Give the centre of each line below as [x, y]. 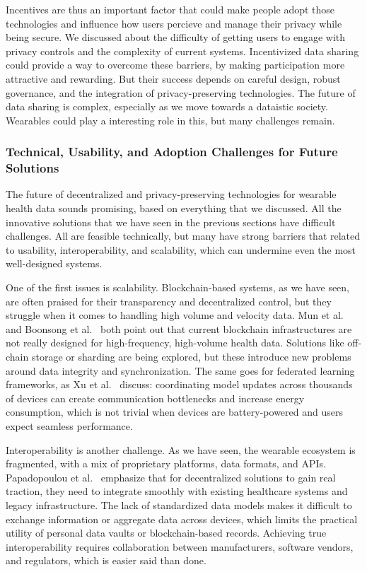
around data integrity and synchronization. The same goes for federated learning [180, 370]
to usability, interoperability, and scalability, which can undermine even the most [181, 249]
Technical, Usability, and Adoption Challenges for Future [172, 152]
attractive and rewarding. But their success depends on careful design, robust [173, 78]
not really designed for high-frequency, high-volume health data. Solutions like [175, 343]
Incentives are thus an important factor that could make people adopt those [170, 9]
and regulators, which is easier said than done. [106, 560]
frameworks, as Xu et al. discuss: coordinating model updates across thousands [179, 384]
